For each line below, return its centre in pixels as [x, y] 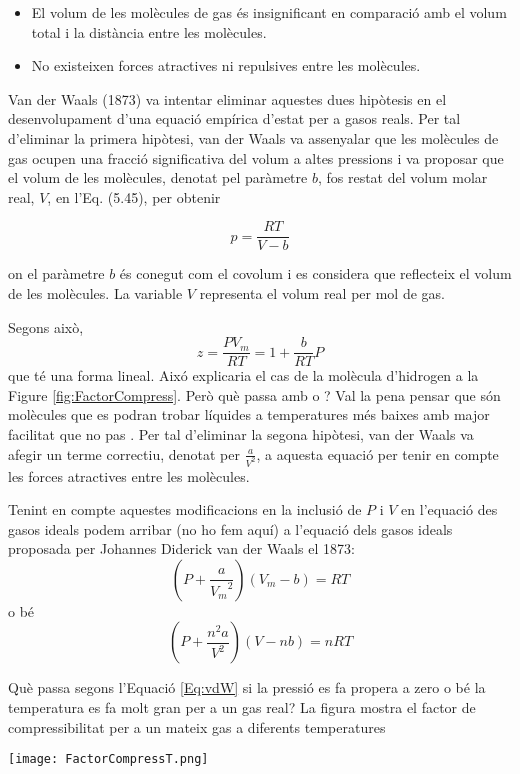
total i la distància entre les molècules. [149, 31]
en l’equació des [449, 509]
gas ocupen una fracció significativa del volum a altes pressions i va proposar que [256, 157]
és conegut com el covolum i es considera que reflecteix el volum [315, 273]
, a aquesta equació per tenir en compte [377, 453]
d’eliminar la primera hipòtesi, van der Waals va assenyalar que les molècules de [253, 137]
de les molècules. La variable [95, 293]
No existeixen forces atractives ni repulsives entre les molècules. [226, 65]
